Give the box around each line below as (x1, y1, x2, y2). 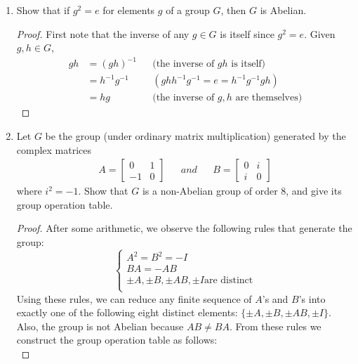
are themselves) (235, 93, 303, 103)
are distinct (204, 275, 253, 286)
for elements (102, 3, 155, 17)
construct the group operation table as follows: (16, 332, 218, 347)
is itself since (220, 26, 274, 41)
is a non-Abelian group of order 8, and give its (142, 183, 342, 198)
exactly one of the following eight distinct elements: (16, 305, 238, 320)
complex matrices (16, 142, 92, 157)
